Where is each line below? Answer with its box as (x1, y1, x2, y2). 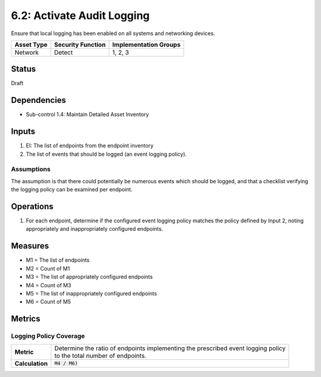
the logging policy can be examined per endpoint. (11, 186, 133, 193)
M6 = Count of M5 (26, 298, 71, 306)
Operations (11, 202, 53, 211)
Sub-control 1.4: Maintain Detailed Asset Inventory (26, 111, 149, 118)
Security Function (54, 40, 106, 49)
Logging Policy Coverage (11, 332, 86, 340)
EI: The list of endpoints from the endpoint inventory (26, 142, 154, 149)
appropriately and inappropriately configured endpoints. (26, 225, 163, 233)
